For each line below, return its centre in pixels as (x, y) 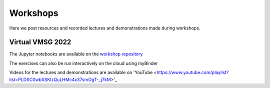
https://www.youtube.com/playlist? (193, 72)
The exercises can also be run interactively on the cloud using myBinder (83, 63)
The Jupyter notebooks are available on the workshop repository (76, 54)
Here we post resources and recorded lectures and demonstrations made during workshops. (105, 28)
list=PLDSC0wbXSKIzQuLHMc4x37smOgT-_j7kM (60, 79)
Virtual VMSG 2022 (40, 42)
